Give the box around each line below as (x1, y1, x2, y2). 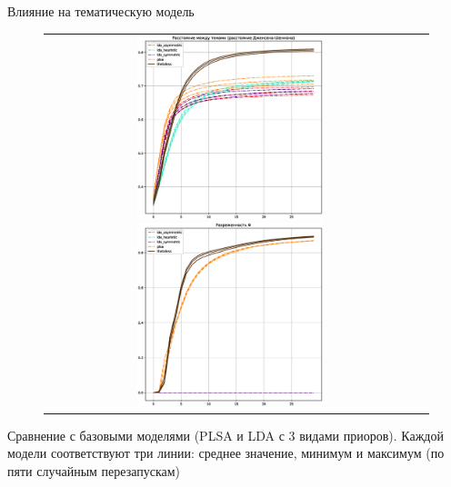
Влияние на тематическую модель (7, 2, 195, 20)
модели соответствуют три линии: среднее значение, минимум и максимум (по (7, 443, 445, 462)
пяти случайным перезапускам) (7, 462, 181, 481)
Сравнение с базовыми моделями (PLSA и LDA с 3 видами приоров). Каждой (7, 425, 444, 444)
